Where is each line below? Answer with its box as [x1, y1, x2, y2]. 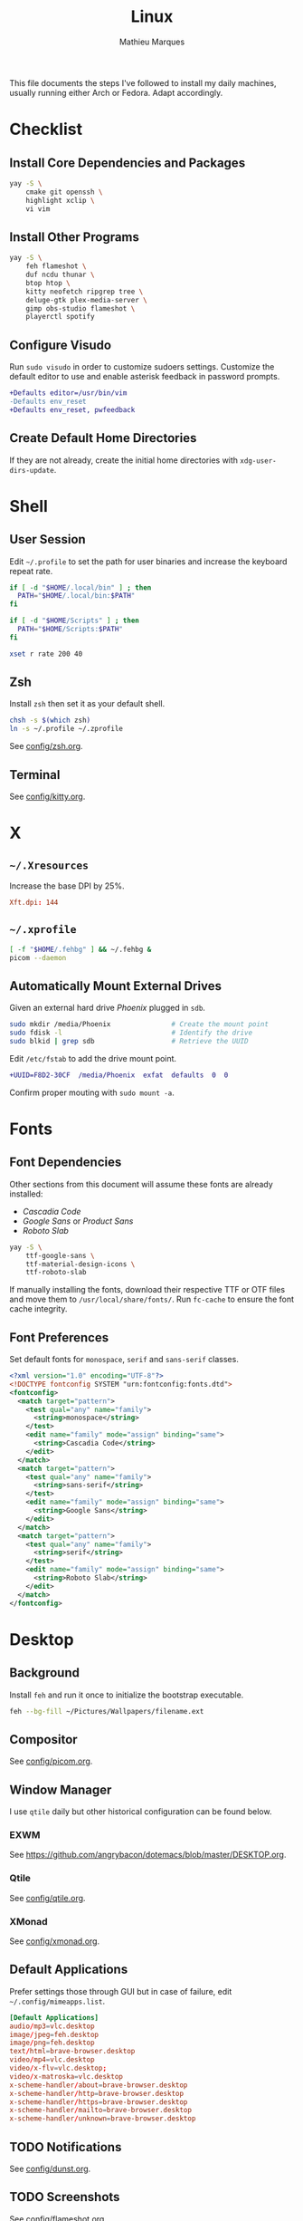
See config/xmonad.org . [9, 1936, 100, 1947]
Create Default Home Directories [9, 430, 197, 446]
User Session [9, 532, 86, 547]
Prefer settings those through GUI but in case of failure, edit [9, 1985, 232, 1996]
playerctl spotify [25, 312, 95, 322]
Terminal [9, 767, 61, 783]
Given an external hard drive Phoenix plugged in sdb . [9, 1003, 206, 1014]
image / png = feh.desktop [9, 2038, 95, 2048]
